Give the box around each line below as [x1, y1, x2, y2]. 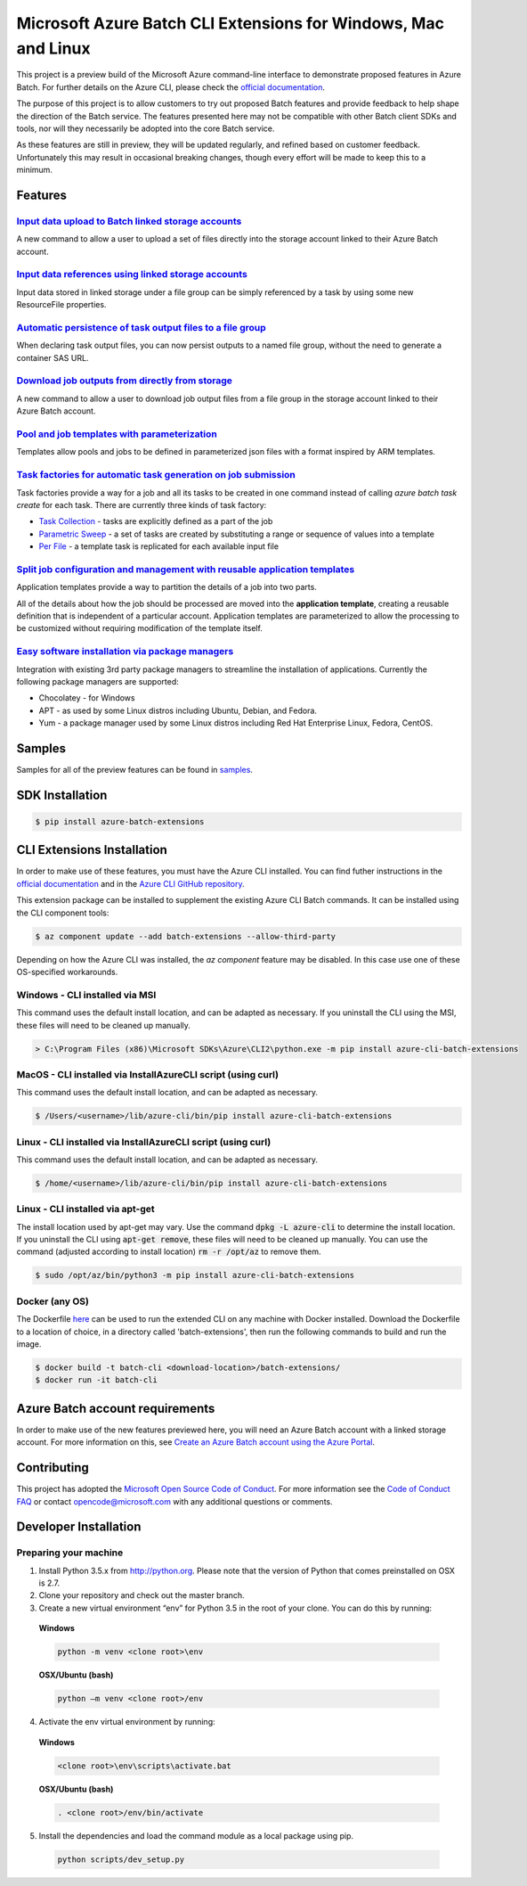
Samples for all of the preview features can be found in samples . [16, 764, 254, 775]
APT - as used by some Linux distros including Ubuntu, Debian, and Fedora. [38, 705, 318, 716]
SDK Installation [16, 787, 108, 802]
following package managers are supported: [16, 676, 180, 686]
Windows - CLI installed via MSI [16, 988, 157, 1001]
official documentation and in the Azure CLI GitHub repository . [16, 878, 245, 889]
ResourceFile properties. [16, 299, 107, 310]
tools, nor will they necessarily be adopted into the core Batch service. [16, 123, 275, 134]
